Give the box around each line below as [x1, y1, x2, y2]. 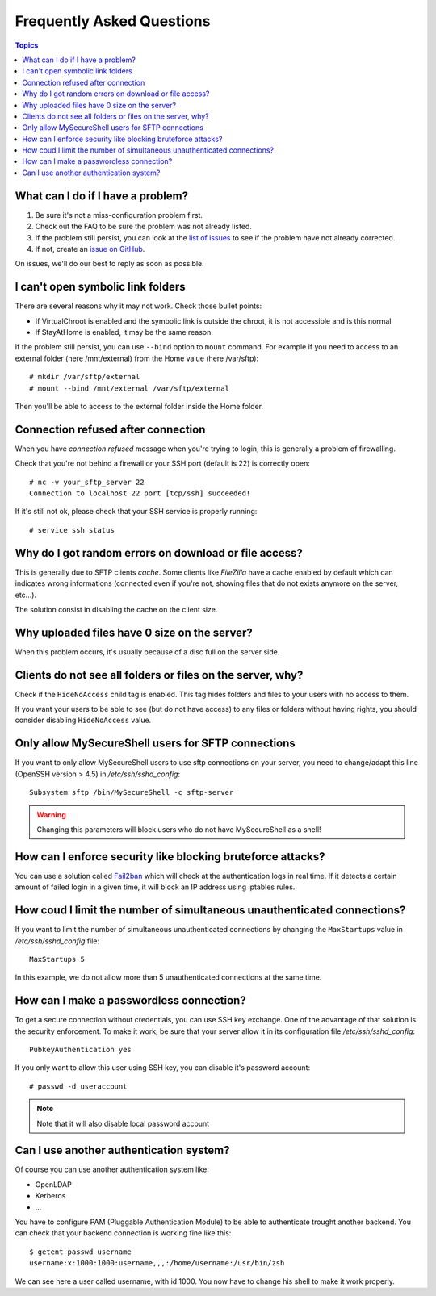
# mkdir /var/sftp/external [29, 372, 140, 382]
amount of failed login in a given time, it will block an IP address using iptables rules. [15, 882, 296, 892]
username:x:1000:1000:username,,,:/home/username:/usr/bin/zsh [29, 1259, 285, 1268]
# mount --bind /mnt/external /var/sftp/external [29, 383, 230, 393]
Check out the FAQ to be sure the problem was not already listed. [35, 222, 252, 232]
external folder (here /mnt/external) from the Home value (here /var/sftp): [15, 353, 258, 363]
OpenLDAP [35, 1179, 72, 1189]
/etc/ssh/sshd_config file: [15, 936, 100, 946]
